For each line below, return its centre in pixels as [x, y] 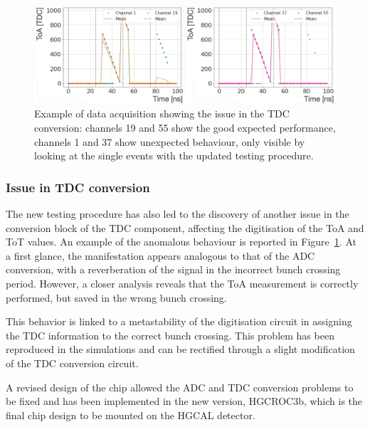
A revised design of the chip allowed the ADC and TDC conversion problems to [180, 387]
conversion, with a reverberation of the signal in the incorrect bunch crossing [173, 269]
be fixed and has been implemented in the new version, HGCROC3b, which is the [184, 401]
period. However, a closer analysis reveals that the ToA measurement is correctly [182, 284]
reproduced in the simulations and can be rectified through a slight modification [180, 349]
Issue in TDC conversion [78, 187]
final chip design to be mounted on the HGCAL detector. [131, 415]
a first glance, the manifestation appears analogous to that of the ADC [160, 255]
